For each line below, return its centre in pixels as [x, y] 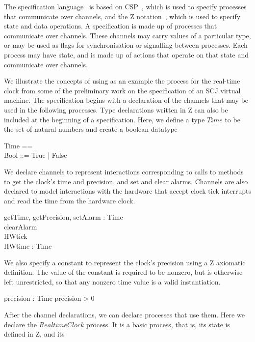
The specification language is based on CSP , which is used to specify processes [125, 6]
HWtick [16, 236]
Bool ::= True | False [36, 155]
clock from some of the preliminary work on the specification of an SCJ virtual [122, 90]
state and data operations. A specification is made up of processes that [111, 26]
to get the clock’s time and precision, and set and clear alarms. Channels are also [126, 181]
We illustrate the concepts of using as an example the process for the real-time [122, 81]
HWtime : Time [28, 246]
